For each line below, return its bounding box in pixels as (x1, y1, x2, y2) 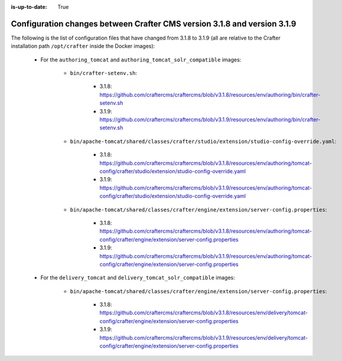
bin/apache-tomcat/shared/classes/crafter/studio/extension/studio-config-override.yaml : (70, 138, 337, 145)
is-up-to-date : (11, 4, 47, 10)
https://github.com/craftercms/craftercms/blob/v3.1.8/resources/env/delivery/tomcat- (99, 309, 308, 316)
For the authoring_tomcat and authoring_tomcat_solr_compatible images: (40, 56, 242, 63)
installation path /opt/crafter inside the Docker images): (11, 43, 155, 50)
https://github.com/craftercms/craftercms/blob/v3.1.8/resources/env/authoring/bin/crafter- (99, 91, 321, 98)
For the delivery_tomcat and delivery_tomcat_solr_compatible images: (40, 274, 236, 281)
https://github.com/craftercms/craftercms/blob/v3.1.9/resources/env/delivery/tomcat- (99, 334, 308, 341)
